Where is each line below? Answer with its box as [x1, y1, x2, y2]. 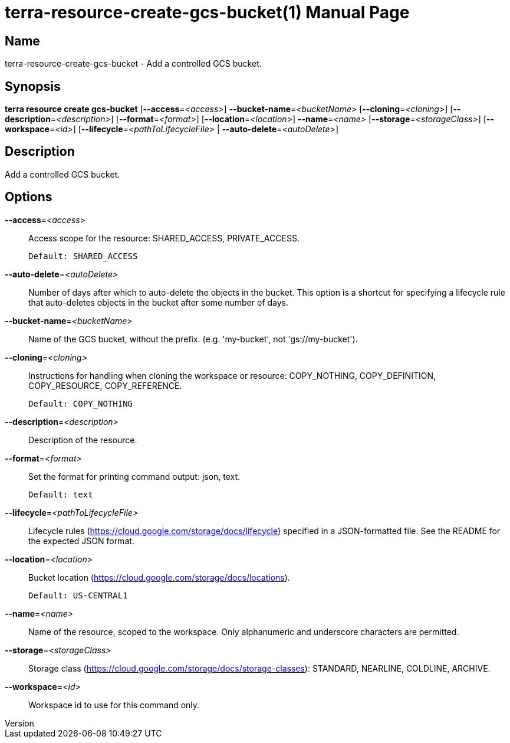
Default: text [28, 489, 93, 499]
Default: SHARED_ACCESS [28, 251, 138, 261]
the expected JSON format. [28, 535, 134, 546]
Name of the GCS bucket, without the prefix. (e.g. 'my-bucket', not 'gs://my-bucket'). [28, 333, 358, 344]
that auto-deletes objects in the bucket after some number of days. [28, 297, 288, 307]
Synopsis [5, 78, 61, 94]
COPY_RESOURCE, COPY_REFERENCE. [28, 380, 182, 391]
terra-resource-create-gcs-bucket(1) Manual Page [5, 2, 410, 22]
